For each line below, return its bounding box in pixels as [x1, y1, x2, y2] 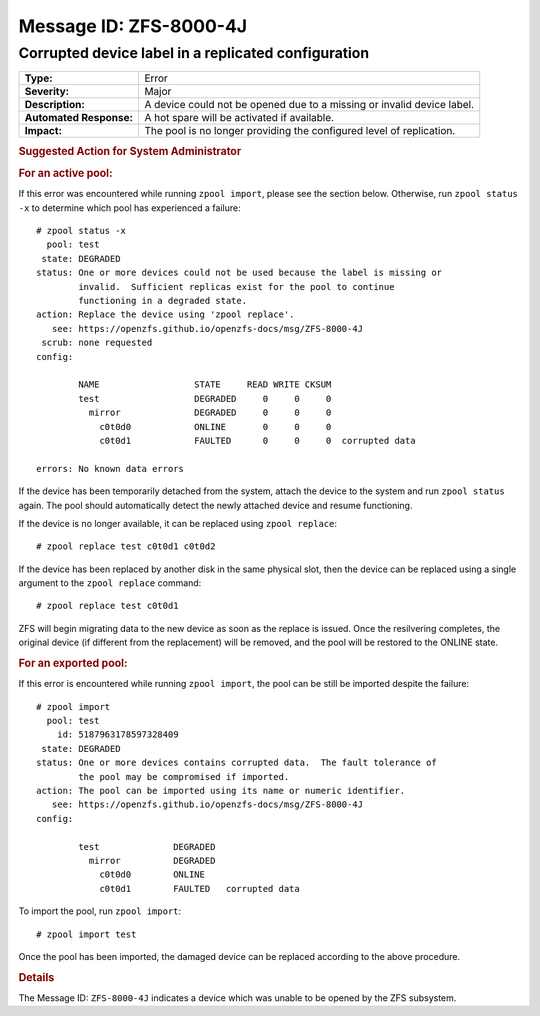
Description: [24, 98, 85, 112]
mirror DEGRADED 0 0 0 [88, 407, 332, 419]
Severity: [24, 85, 70, 99]
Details [18, 970, 55, 984]
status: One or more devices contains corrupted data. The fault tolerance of [36, 757, 437, 769]
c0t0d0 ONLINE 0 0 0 [99, 421, 332, 432]
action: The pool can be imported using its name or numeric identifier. [36, 785, 406, 797]
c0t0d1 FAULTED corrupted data [99, 883, 300, 894]
